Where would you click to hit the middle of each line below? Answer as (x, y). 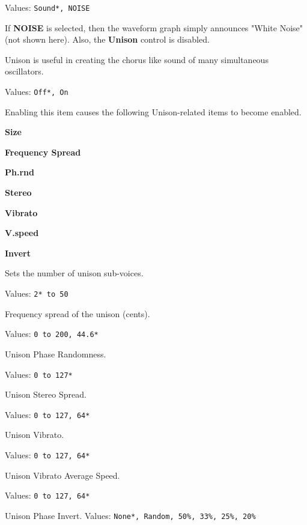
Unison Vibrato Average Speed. (62, 475)
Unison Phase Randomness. (56, 354)
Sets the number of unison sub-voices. (74, 273)
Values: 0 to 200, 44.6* (52, 334)
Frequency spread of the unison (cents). (78, 313)
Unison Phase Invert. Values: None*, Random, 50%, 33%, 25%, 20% (130, 515)
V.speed (22, 233)
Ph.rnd (20, 172)
